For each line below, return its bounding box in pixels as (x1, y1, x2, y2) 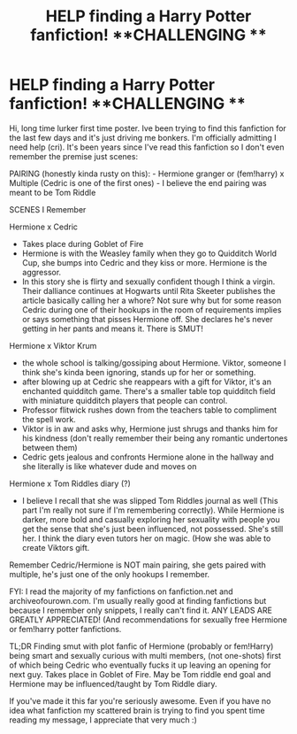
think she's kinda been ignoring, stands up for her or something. (21, 367, 256, 377)
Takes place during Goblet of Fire (21, 238, 144, 249)
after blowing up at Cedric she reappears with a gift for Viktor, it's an (21, 376, 272, 387)
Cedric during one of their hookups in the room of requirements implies (21, 304, 282, 315)
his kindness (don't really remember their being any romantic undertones (21, 432, 288, 444)
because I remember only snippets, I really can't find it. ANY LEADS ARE (9, 605, 272, 615)
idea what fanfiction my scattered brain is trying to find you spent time (9, 705, 265, 715)
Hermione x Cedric (9, 221, 78, 232)
